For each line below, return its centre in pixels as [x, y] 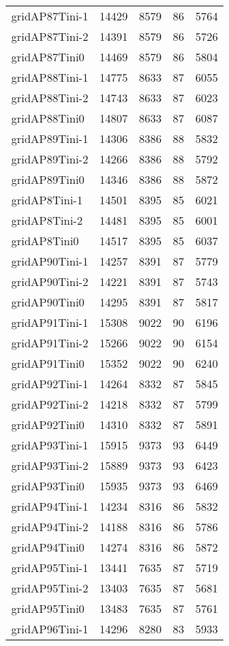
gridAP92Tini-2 [50, 404]
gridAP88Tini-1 [50, 77]
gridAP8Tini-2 [47, 220]
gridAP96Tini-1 [50, 629]
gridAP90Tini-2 [50, 281]
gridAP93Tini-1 [50, 445]
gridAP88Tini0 [48, 118]
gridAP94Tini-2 [50, 527]
